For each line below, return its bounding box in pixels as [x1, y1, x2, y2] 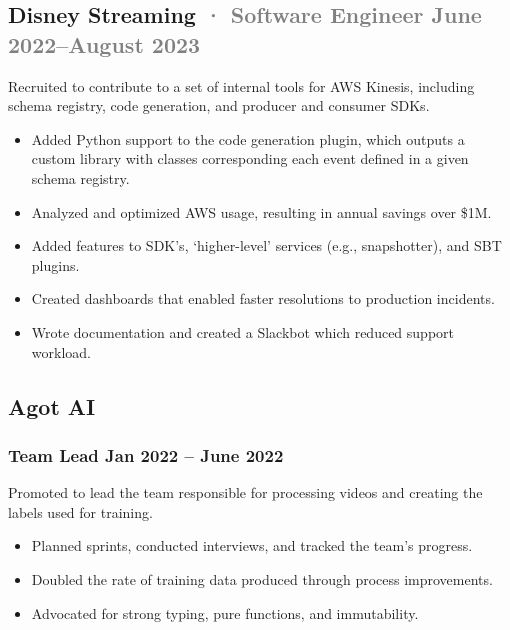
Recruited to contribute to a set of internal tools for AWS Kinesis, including [8, 75, 475, 96]
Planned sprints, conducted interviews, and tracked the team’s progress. [31, 535, 473, 556]
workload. [31, 341, 91, 362]
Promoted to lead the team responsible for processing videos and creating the [8, 482, 483, 503]
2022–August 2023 [8, 28, 201, 59]
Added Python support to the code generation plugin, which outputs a [31, 128, 465, 149]
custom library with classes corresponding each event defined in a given [31, 148, 469, 169]
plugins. [31, 254, 80, 275]
